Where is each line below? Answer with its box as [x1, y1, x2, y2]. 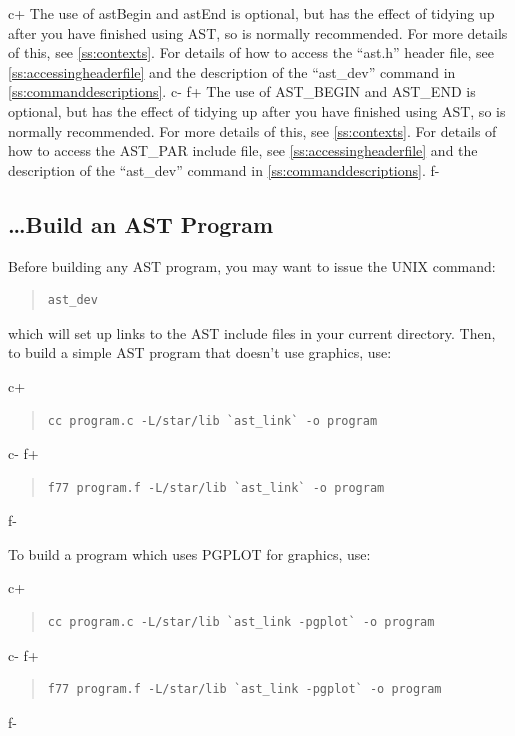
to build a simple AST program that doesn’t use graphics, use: [8, 342, 392, 363]
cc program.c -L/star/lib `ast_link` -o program [47, 413, 378, 428]
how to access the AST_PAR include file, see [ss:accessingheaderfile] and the [8, 140, 478, 161]
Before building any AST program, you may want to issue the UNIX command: [8, 255, 496, 276]
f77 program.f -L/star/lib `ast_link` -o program [47, 480, 385, 495]
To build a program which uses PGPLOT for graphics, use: [8, 543, 371, 564]
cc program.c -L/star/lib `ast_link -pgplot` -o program [47, 615, 435, 630]
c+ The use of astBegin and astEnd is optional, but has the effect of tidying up [8, 3, 495, 23]
